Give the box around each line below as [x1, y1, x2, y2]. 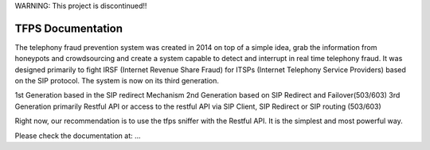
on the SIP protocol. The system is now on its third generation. [14, 76, 219, 86]
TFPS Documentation [14, 21, 123, 35]
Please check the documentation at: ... [14, 131, 141, 140]
